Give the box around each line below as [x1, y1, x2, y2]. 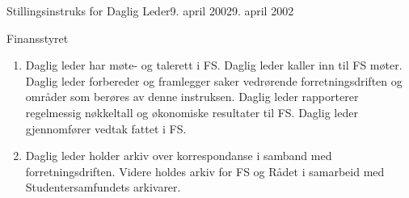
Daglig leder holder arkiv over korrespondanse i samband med [25, 147, 332, 164]
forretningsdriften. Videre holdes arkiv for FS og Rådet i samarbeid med [25, 162, 385, 179]
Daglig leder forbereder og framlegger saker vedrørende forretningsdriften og [25, 72, 403, 89]
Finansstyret [6, 29, 69, 46]
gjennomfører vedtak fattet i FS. [25, 120, 187, 137]
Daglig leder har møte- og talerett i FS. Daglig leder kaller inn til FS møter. [25, 57, 403, 74]
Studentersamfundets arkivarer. [25, 179, 181, 196]
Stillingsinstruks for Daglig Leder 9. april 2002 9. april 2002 [6, 2, 294, 19]
